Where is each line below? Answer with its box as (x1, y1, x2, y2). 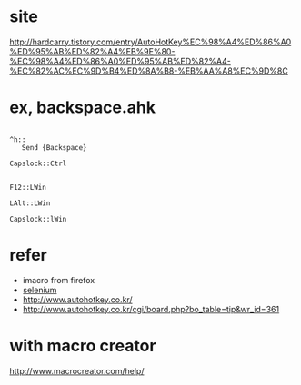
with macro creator (9, 336, 156, 356)
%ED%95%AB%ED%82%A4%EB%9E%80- (9, 45, 176, 56)
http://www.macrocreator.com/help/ (9, 365, 145, 376)
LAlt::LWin (9, 198, 51, 208)
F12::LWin (9, 183, 47, 192)
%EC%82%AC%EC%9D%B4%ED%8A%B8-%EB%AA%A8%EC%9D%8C (9, 65, 288, 76)
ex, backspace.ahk (9, 97, 156, 118)
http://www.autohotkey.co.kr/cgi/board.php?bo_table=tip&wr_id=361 (22, 303, 280, 314)
